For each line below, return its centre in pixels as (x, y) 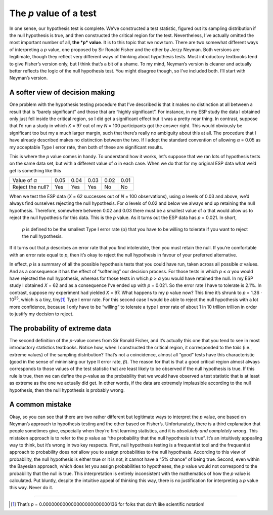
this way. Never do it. (31, 488)
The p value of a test (53, 13)
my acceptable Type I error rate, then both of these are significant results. (86, 147)
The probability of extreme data (60, 328)
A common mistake (40, 405)
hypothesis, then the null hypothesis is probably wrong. (67, 390)
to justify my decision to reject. (41, 314)
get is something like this (35, 170)
